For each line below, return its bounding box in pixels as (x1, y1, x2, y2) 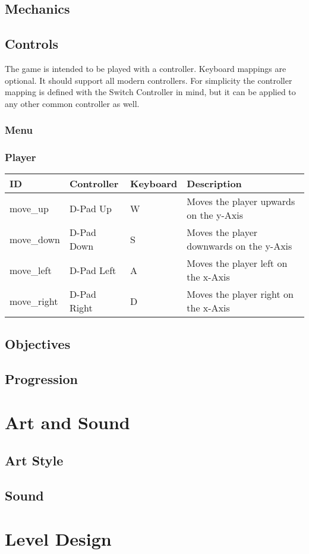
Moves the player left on (187, 256, 288, 270)
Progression (5, 369, 78, 388)
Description (187, 177, 242, 191)
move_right (10, 294, 58, 308)
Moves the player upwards (187, 194, 295, 209)
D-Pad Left (69, 263, 116, 277)
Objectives (5, 334, 71, 352)
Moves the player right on (187, 287, 294, 301)
